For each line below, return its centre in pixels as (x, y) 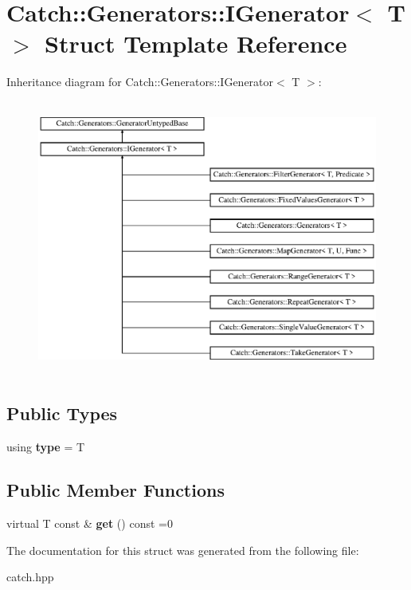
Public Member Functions (115, 490)
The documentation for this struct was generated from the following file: (183, 550)
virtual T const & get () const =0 (90, 523)
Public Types (62, 413)
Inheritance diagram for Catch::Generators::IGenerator (140, 82)
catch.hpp (30, 577)
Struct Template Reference (196, 43)
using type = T (46, 447)
